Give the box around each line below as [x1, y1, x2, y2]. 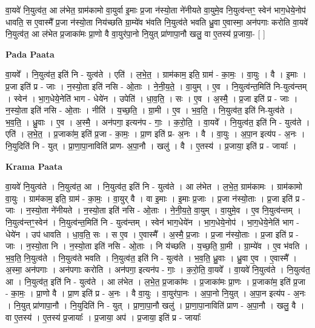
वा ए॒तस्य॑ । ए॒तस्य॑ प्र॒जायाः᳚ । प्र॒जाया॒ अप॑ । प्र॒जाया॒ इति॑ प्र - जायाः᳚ [5, 310, 201, 323]
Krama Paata [5, 159, 62, 172]
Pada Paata [5, 47, 55, 60]
